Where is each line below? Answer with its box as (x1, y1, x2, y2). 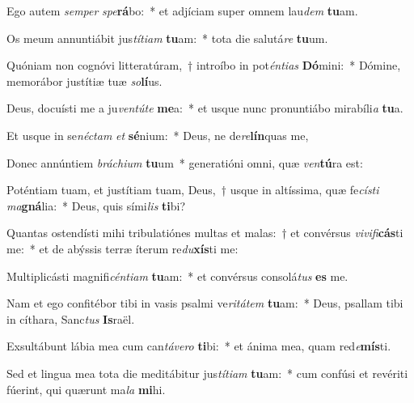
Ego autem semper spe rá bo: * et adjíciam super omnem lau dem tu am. (6, 2, 358, 19)
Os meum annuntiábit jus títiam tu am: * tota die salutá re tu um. (6, 29, 328, 46)
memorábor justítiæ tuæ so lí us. (6, 72, 163, 89)
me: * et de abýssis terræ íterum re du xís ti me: (6, 240, 239, 257)
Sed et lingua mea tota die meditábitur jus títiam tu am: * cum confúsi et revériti (6, 364, 408, 381)
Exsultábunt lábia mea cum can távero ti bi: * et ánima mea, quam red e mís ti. (6, 337, 391, 354)
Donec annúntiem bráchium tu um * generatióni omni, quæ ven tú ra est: (6, 154, 363, 171)
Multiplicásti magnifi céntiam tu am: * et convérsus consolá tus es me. (6, 267, 349, 284)
